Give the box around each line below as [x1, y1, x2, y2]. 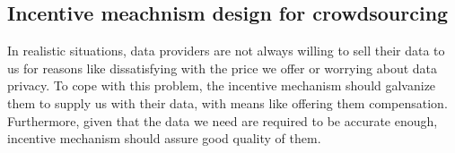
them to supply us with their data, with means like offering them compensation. [7, 93, 448, 112]
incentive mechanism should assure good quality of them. [7, 129, 321, 148]
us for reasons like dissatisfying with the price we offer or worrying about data [7, 58, 438, 77]
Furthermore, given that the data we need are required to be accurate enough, [7, 111, 438, 130]
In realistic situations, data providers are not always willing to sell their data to [7, 41, 445, 60]
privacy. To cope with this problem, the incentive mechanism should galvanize [7, 76, 436, 95]
